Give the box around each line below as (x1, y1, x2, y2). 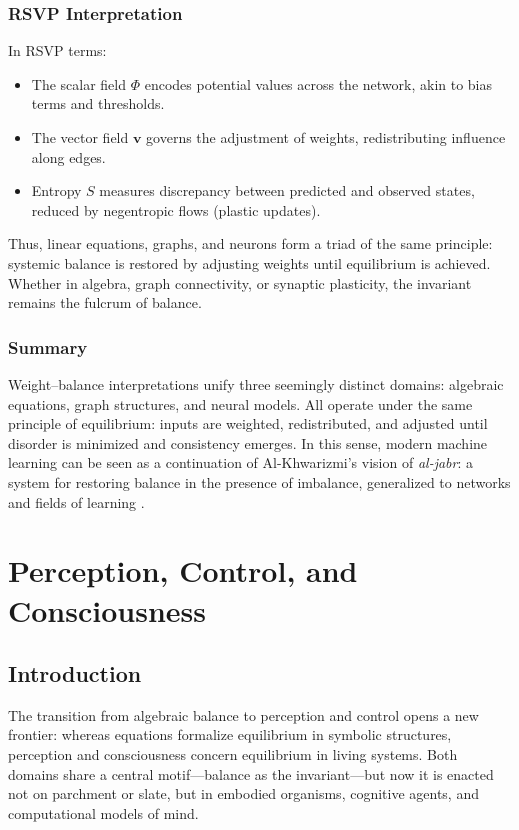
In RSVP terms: (8, 40, 107, 61)
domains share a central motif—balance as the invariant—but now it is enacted (8, 763, 494, 784)
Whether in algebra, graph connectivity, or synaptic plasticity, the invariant (8, 272, 472, 293)
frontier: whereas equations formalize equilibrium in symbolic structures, (8, 724, 452, 745)
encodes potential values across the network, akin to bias (144, 73, 493, 94)
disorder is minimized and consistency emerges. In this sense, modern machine (8, 432, 488, 453)
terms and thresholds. (31, 93, 165, 114)
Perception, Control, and (8, 550, 358, 591)
